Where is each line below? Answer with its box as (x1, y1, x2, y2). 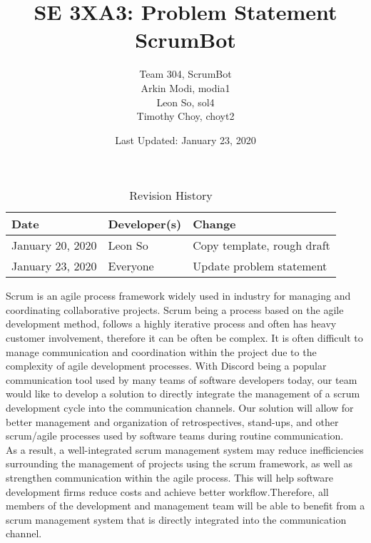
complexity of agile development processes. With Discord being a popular (6, 358, 327, 373)
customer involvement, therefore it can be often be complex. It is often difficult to (6, 330, 363, 345)
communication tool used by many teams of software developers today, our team (6, 372, 357, 387)
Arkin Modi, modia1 (141, 80, 230, 95)
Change (193, 215, 236, 233)
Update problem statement (193, 258, 327, 275)
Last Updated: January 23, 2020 (115, 132, 256, 147)
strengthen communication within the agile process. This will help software (6, 470, 333, 484)
